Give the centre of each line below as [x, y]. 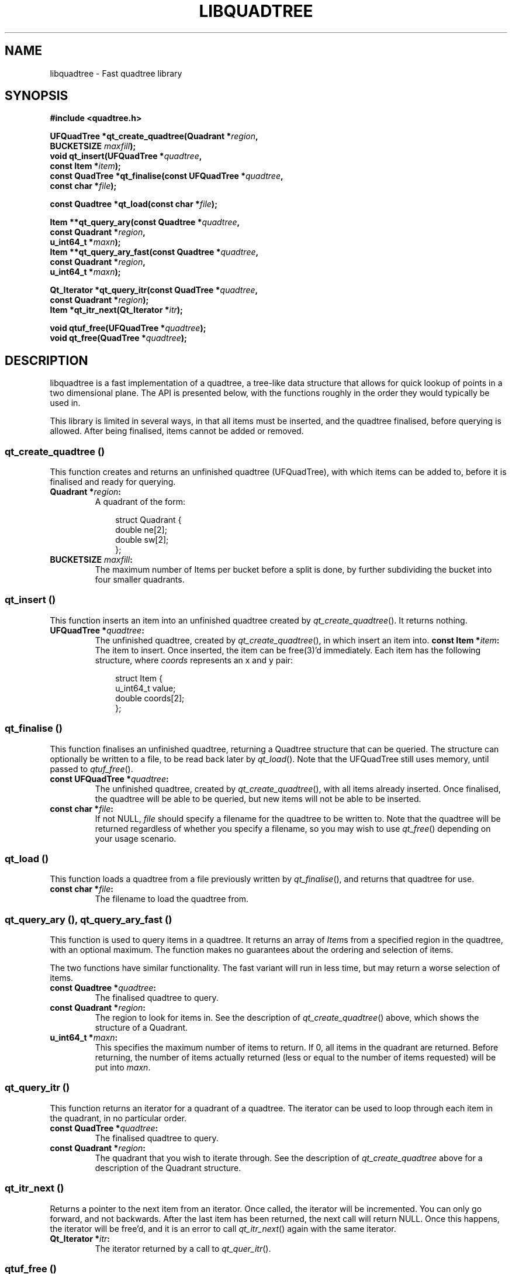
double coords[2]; [150, 698]
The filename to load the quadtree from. [172, 899]
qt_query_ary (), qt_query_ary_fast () [89, 919]
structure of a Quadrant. [141, 1028]
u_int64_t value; [146, 688]
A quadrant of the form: [140, 502]
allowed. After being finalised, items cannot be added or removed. [177, 431]
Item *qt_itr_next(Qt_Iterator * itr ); [116, 310]
